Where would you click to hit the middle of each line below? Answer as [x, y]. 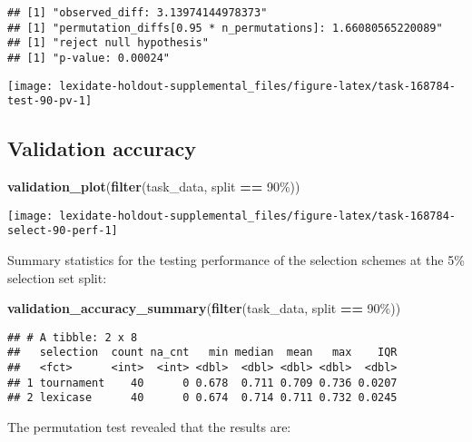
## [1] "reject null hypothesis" [108, 43]
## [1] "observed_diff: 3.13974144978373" [138, 13]
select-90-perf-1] [63, 231]
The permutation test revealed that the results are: [149, 427]
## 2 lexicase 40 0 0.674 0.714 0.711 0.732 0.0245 [202, 398]
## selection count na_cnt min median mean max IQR [202, 353]
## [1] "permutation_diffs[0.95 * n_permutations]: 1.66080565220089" [225, 28]
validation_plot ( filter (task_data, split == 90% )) [154, 187]
